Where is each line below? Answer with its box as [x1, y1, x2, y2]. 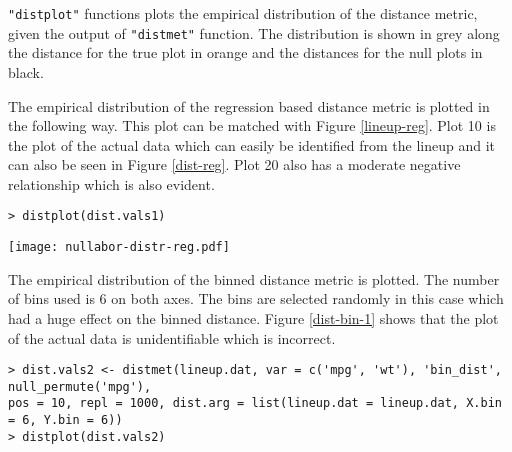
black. [8, 61, 44, 82]
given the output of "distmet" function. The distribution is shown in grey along [8, 22, 500, 43]
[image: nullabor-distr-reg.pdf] [8, 240, 230, 255]
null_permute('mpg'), [8, 379, 152, 394]
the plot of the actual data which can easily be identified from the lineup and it [8, 134, 496, 155]
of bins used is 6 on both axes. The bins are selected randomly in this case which [8, 288, 504, 309]
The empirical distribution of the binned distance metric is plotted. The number [8, 268, 500, 289]
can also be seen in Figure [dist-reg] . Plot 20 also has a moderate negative [8, 154, 461, 175]
